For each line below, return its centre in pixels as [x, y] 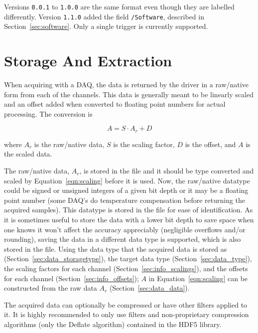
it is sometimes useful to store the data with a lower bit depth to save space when [129, 220]
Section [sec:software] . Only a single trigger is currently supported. [106, 26]
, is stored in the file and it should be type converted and [167, 171]
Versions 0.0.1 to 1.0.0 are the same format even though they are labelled [119, 6]
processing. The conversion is [48, 113]
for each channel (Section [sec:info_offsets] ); [71, 278]
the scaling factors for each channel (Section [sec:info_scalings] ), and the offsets [126, 268]
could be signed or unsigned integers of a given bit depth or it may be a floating [126, 190]
